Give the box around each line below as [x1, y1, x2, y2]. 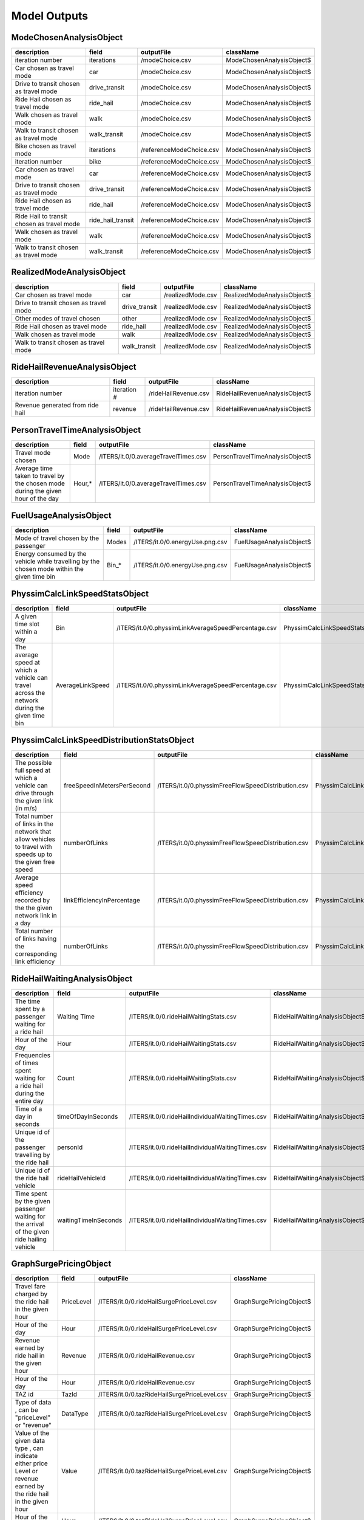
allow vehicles [15, 835, 56, 843]
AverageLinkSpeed [55, 681, 110, 689]
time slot [15, 620, 39, 628]
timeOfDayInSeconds [57, 1112, 118, 1121]
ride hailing [15, 1235, 47, 1243]
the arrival [15, 1220, 44, 1228]
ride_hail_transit [89, 216, 135, 224]
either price [15, 1459, 48, 1468]
